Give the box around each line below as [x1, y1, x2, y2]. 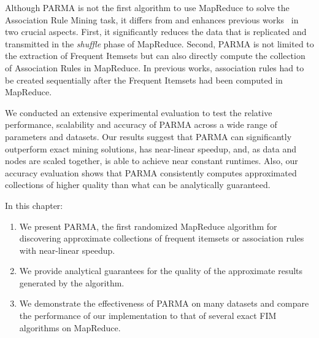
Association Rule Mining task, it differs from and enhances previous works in [5, 13, 299, 26]
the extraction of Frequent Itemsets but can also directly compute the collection [5, 49, 306, 62]
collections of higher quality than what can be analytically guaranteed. [5, 178, 271, 191]
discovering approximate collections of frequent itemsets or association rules [19, 232, 304, 245]
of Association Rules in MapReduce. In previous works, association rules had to [5, 61, 304, 74]
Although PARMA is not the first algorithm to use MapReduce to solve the [5, 1, 290, 14]
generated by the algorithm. [19, 276, 125, 289]
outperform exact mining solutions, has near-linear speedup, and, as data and [5, 142, 297, 155]
